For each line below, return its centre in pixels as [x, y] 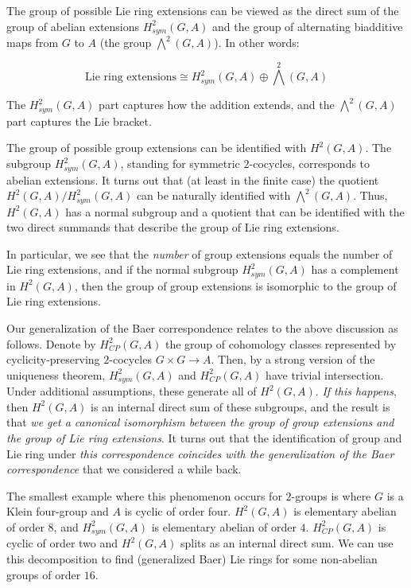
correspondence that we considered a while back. [124, 469]
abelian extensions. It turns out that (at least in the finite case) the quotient [193, 179]
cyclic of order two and [62, 543]
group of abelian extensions [73, 26]
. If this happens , [356, 391]
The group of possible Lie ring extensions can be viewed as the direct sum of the [203, 10]
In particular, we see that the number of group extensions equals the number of [200, 253]
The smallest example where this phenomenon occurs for [144, 495]
